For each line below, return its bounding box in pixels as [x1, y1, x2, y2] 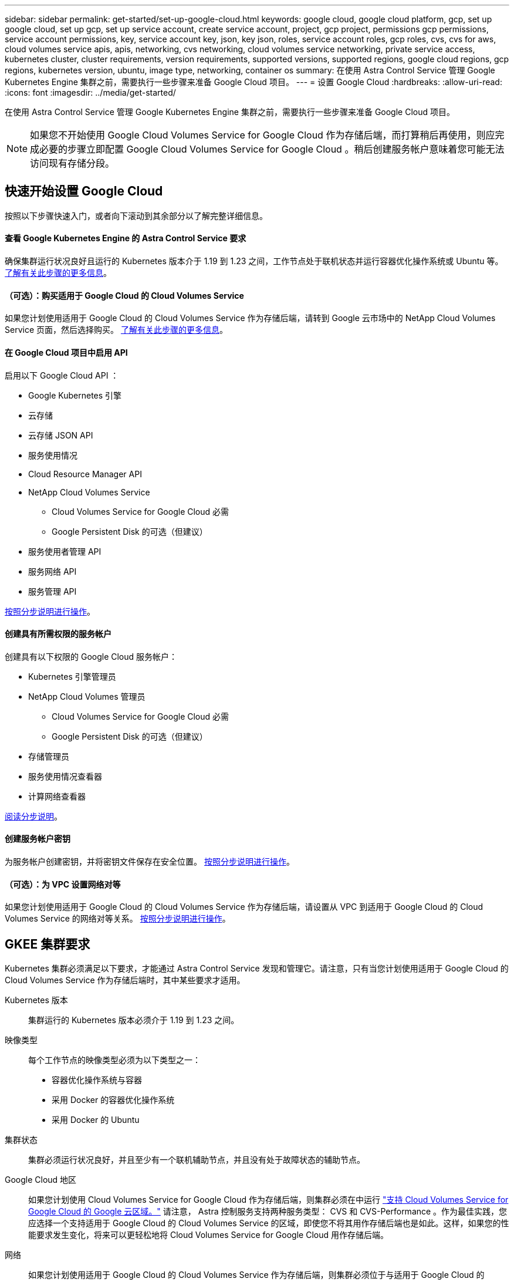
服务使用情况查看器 [28, 771, 102, 781]
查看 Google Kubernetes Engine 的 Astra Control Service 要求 [5, 233, 246, 244]
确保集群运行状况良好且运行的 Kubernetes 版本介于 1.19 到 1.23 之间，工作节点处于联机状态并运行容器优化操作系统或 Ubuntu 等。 [5, 256, 503, 266]
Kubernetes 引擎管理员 [28, 671, 116, 682]
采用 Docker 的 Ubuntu [52, 1115, 140, 1125]
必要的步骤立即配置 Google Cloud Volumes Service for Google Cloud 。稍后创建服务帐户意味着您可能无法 [39, 143, 505, 155]
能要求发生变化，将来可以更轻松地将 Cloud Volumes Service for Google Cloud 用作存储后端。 [28, 1230, 388, 1240]
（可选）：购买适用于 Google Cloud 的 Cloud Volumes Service [5, 290, 244, 301]
